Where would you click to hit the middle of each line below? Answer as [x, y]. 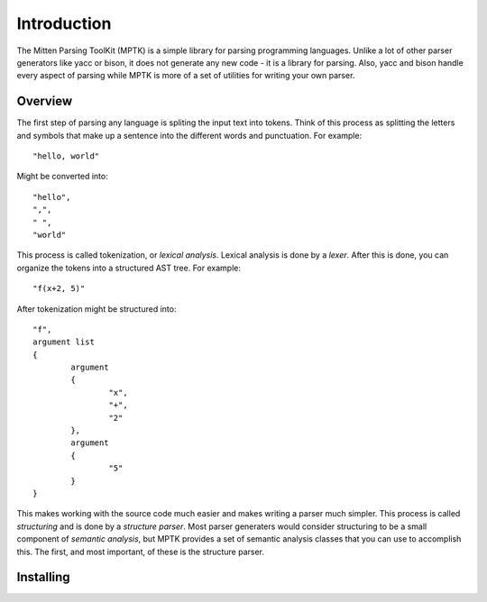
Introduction [64, 23]
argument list [64, 342]
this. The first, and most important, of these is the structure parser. [141, 552]
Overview [45, 101]
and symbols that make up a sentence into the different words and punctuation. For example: [189, 135]
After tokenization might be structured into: [96, 309]
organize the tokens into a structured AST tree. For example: [129, 268]
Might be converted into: [62, 177]
